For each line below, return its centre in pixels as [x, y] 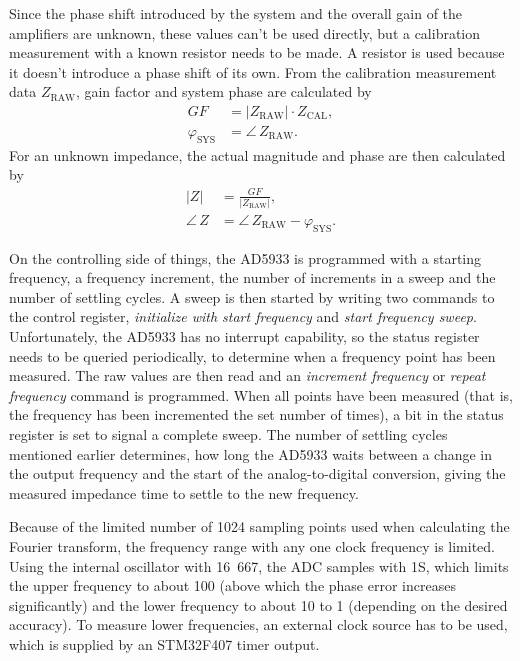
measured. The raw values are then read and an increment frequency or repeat [247, 375]
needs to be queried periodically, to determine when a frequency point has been [252, 355]
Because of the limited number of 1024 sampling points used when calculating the [259, 526]
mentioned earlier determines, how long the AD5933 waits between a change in [251, 453]
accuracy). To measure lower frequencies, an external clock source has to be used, [258, 624]
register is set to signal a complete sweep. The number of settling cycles [228, 434]
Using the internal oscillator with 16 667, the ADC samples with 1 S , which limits [259, 565]
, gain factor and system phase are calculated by [223, 91]
